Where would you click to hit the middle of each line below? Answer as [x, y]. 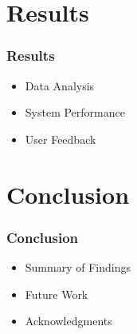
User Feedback [61, 139]
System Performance [75, 112]
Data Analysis [60, 85]
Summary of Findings [78, 266]
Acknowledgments [68, 321]
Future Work [57, 294]
